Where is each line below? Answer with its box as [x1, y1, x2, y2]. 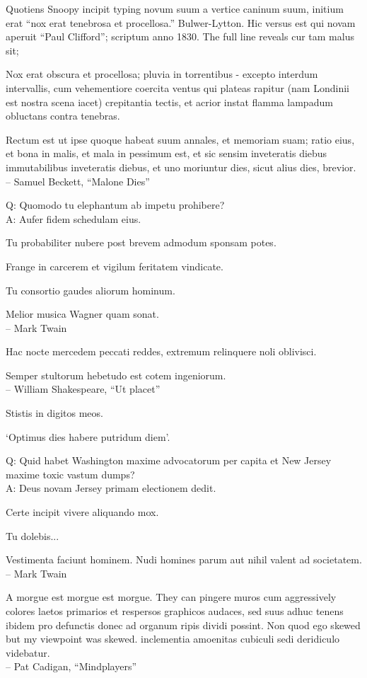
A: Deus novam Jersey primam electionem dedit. [6, 481, 216, 495]
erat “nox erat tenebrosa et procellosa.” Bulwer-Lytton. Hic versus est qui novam [6, 15, 356, 30]
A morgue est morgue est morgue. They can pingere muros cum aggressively [6, 590, 337, 604]
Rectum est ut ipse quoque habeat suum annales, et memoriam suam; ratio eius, [6, 132, 355, 146]
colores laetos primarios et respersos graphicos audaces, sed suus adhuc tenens [6, 604, 344, 618]
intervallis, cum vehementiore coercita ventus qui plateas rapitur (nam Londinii [6, 80, 349, 95]
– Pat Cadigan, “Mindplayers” [6, 659, 137, 674]
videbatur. [6, 645, 50, 660]
